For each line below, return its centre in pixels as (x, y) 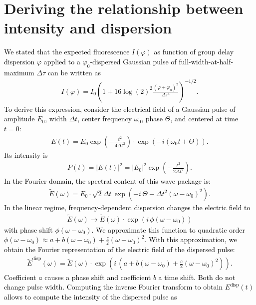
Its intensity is (26, 154)
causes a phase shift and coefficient (98, 277)
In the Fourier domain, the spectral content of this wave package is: (107, 181)
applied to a (62, 61)
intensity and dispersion (88, 28)
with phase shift (28, 229)
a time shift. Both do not (197, 277)
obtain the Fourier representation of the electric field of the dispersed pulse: (120, 249)
